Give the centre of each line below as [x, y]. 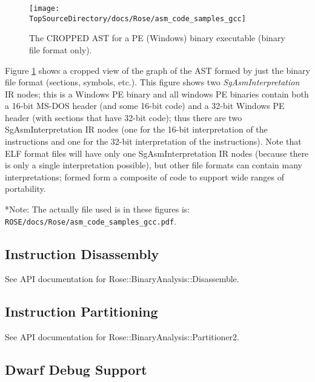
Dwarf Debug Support [76, 370]
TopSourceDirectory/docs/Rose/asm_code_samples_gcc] [138, 18]
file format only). [61, 49]
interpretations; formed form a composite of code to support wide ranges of [144, 176]
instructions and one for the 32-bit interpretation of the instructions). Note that [153, 141]
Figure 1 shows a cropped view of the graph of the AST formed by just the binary [157, 70]
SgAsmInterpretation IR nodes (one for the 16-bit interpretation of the [136, 129]
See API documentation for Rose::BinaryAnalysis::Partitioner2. [122, 337]
